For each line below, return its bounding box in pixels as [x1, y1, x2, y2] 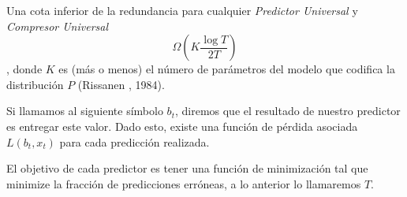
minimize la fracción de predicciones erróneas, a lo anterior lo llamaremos [6, 175, 361, 191]
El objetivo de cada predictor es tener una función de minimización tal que [6, 160, 368, 177]
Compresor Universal [6, 17, 109, 34]
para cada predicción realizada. [59, 133, 210, 150]
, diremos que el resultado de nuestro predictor [174, 102, 401, 119]
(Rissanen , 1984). [77, 76, 165, 92]
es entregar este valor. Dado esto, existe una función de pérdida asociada [6, 117, 358, 134]
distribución [6, 76, 64, 92]
